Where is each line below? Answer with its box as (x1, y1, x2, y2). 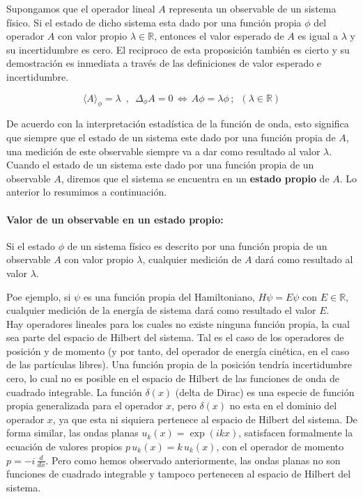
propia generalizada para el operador (6, 398, 163, 413)
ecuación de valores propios (6, 439, 123, 454)
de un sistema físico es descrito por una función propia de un (67, 238, 327, 253)
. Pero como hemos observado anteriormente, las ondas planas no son (45, 452, 341, 467)
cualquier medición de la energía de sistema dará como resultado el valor (6, 303, 316, 317)
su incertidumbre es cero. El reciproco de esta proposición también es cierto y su (6, 42, 350, 56)
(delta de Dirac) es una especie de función (175, 384, 355, 399)
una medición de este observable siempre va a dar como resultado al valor (6, 143, 320, 158)
